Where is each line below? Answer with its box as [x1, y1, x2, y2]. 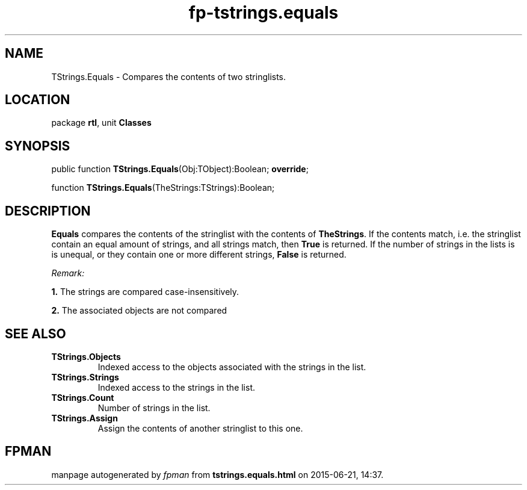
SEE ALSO [5, 326, 66, 341]
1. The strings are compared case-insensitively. [51, 287, 239, 297]
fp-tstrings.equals [188, 2, 339, 23]
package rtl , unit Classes [51, 117, 152, 128]
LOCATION [5, 92, 70, 108]
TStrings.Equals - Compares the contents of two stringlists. [51, 71, 286, 82]
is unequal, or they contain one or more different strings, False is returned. [51, 249, 347, 260]
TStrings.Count [51, 392, 114, 403]
